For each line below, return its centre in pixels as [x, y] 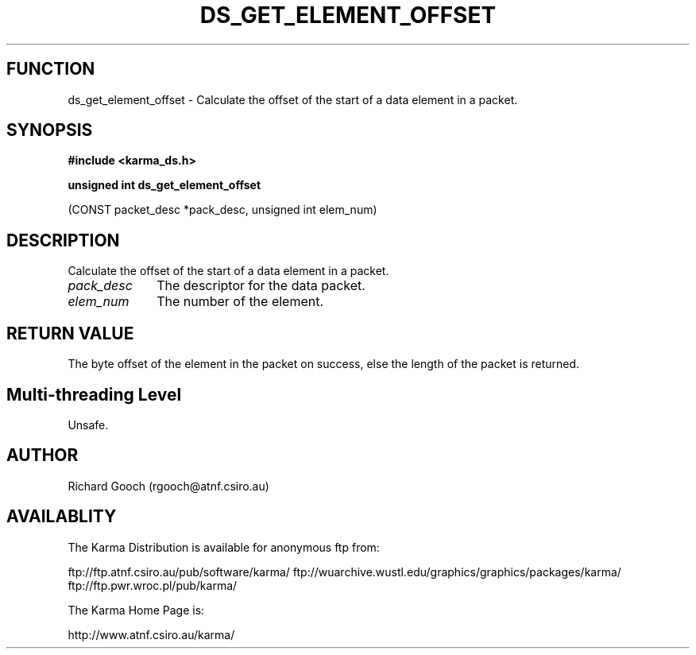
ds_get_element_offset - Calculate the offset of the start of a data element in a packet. [293, 99]
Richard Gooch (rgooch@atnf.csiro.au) [168, 486]
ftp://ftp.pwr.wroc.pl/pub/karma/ [153, 585]
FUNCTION [51, 69]
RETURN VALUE [70, 333]
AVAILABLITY [62, 517]
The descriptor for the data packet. [261, 286]
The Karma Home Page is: [136, 610]
